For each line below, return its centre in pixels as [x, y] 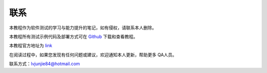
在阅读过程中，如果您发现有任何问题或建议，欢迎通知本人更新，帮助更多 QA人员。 [93, 55]
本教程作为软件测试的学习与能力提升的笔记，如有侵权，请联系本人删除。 [83, 28]
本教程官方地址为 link [31, 46]
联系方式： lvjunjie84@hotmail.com [44, 64]
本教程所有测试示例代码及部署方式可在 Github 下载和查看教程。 [73, 36]
